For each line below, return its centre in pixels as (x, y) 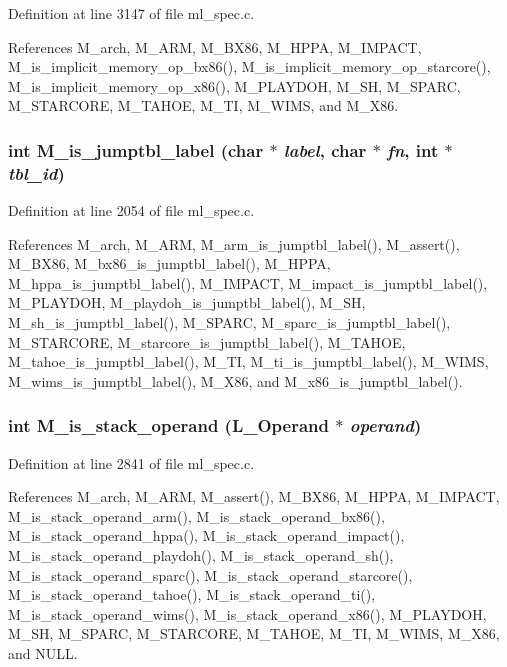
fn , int (413, 149)
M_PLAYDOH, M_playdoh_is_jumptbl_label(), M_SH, (187, 302)
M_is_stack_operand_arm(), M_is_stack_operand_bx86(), (196, 515)
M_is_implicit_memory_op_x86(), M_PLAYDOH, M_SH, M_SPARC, (234, 85)
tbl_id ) (36, 172)
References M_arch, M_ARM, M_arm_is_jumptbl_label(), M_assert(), (234, 243)
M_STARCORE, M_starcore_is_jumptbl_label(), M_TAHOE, (207, 341)
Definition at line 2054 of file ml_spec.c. (131, 210)
